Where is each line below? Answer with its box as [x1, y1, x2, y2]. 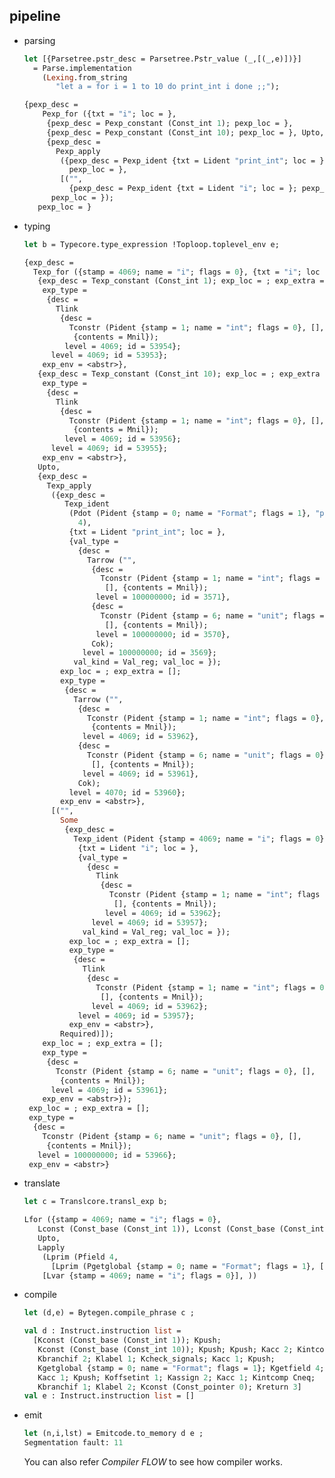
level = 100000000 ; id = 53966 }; [37, 1150, 177, 1160]
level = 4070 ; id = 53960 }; [68, 787, 186, 798]
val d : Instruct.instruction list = [23, 1326, 182, 1336]
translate [23, 1177, 61, 1189]
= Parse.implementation [33, 63, 132, 73]
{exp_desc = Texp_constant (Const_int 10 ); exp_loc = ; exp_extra [37, 369, 321, 379]
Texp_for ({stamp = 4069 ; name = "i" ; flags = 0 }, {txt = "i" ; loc [33, 267, 321, 277]
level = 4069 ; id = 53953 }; [50, 350, 168, 361]
